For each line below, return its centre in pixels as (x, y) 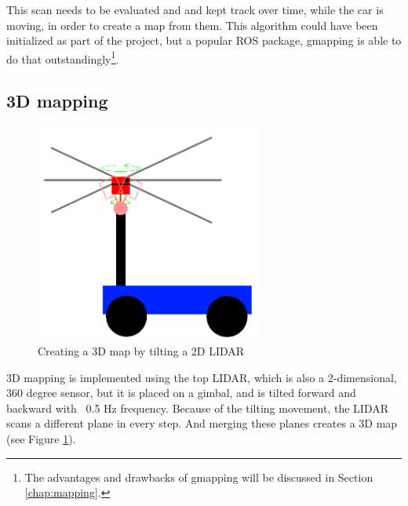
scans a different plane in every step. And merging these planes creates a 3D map (202, 423)
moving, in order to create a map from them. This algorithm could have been (192, 25)
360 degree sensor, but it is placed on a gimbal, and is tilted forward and (181, 393)
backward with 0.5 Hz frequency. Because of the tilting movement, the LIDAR (198, 408)
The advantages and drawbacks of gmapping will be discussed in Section (199, 477)
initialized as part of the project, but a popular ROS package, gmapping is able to (204, 40)
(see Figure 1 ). (41, 438)
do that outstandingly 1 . (63, 57)
